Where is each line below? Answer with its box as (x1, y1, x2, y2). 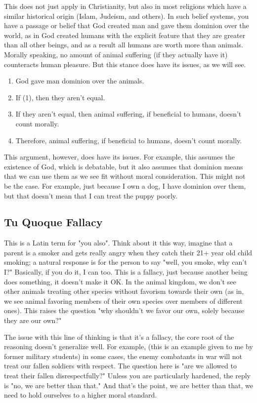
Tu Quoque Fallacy (4, 214, 103, 230)
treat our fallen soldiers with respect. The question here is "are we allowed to (4, 361, 237, 371)
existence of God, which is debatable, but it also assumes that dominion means (4, 161, 243, 171)
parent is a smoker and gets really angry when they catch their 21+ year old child (4, 247, 253, 257)
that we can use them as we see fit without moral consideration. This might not (4, 171, 246, 181)
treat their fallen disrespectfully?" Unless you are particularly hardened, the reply (4, 370, 251, 381)
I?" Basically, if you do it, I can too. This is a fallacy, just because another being (4, 267, 248, 277)
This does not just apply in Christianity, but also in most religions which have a (4, 1, 247, 11)
